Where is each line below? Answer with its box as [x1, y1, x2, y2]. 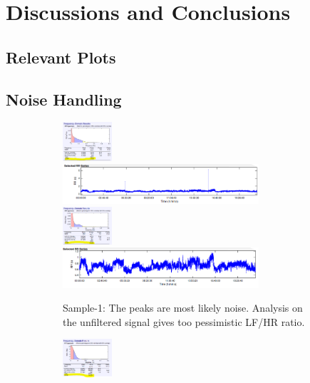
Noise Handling [6, 88, 122, 110]
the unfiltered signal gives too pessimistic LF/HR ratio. [63, 314, 305, 329]
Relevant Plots [6, 46, 116, 68]
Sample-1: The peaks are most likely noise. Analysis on [63, 300, 303, 315]
